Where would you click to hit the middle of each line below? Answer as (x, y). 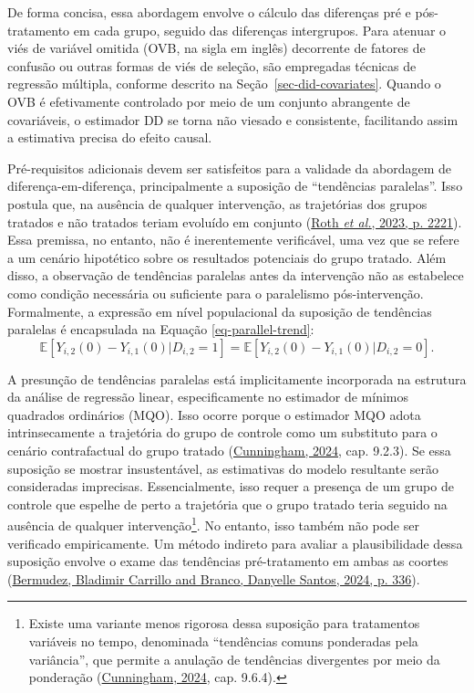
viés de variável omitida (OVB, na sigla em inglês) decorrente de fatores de (216, 48)
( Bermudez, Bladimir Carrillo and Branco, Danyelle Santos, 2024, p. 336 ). (214, 578)
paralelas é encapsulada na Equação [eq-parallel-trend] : (161, 329)
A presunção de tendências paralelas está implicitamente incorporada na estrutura (237, 378)
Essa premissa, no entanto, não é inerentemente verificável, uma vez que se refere (233, 240)
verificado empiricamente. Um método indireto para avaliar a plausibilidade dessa (235, 543)
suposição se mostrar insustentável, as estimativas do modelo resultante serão (223, 468)
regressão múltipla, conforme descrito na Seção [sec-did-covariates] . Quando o (224, 84)
